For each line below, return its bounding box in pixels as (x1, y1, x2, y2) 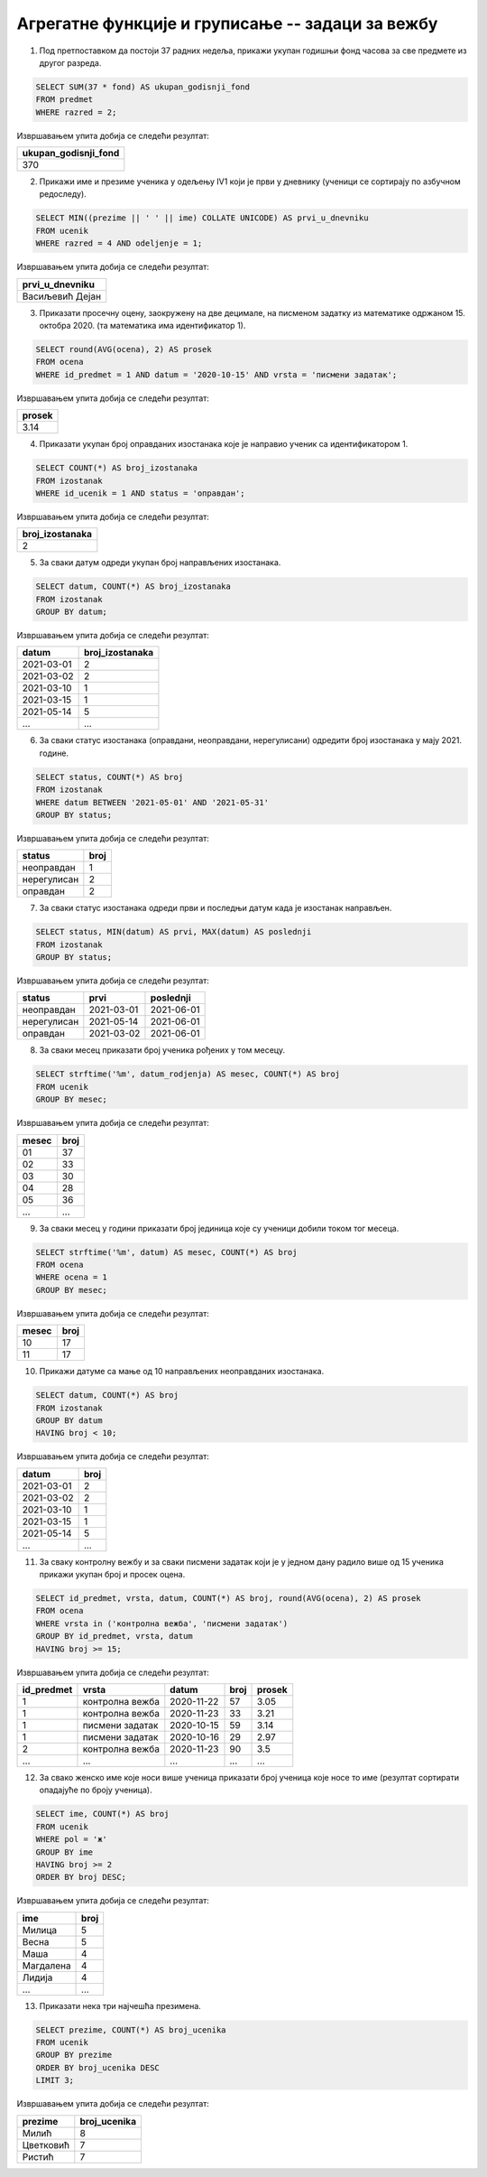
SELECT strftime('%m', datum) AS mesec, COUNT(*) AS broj (35, 1247, 298, 1257)
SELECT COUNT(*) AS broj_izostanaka (35, 463, 198, 473)
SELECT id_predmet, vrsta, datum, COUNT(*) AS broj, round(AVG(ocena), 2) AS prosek (35, 1594, 421, 1604)
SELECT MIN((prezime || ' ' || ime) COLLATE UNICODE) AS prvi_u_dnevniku (35, 213, 369, 223)
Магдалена (22, 1959, 71, 1972)
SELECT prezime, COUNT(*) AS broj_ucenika (35, 2024, 226, 2035)
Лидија (22, 1971, 53, 1984)
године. (39, 748, 69, 758)
